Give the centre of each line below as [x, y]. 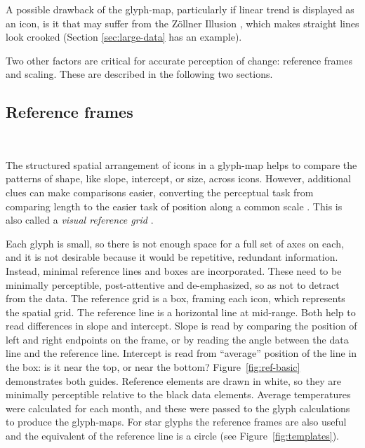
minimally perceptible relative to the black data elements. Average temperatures [178, 394]
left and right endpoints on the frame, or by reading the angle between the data [177, 339]
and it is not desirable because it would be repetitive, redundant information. [172, 257]
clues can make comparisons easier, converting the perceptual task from [160, 192]
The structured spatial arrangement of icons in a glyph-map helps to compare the [181, 164]
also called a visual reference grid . [80, 220]
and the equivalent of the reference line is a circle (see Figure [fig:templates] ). [172, 436]
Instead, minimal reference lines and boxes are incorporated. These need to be [174, 270]
